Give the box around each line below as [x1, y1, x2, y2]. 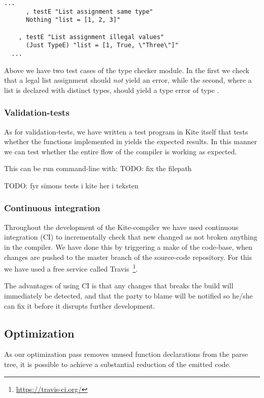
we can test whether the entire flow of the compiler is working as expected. [4, 146, 237, 156]
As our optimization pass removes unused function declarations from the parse [4, 349, 248, 359]
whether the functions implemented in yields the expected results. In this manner [4, 136, 257, 147]
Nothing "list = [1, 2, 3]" [25, 16, 121, 24]
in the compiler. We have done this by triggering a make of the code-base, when [4, 241, 253, 252]
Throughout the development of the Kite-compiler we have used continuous [4, 221, 239, 232]
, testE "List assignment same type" [25, 8, 153, 15]
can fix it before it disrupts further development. [4, 300, 155, 311]
